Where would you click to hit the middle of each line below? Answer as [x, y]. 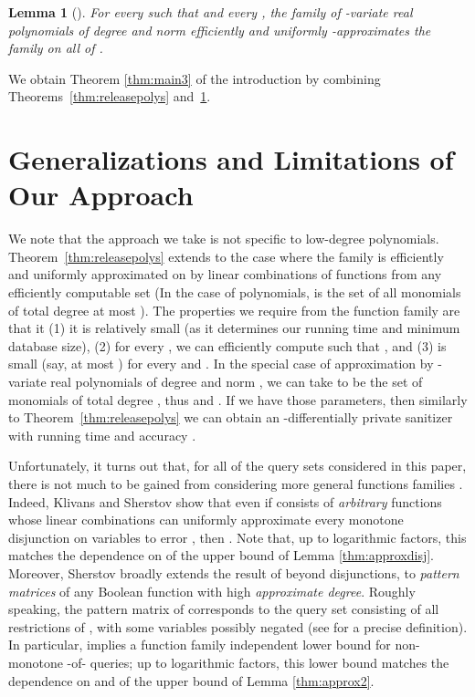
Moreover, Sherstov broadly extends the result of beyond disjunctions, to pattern [234, 572]
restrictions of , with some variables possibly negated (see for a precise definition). [238, 626]
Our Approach [101, 195]
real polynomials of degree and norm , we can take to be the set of [237, 382]
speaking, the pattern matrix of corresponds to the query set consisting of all [224, 609]
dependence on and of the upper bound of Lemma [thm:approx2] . [191, 680]
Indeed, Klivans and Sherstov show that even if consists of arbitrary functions [225, 501]
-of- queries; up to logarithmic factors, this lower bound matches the [258, 662]
